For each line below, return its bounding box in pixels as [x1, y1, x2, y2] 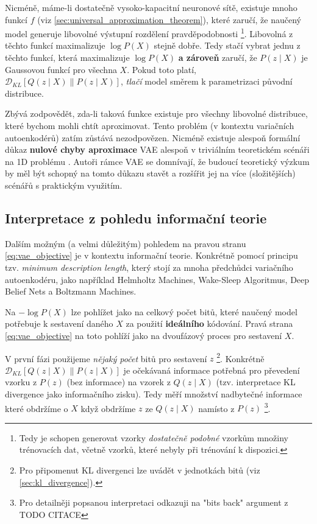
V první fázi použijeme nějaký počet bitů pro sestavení [5, 352, 207, 365]
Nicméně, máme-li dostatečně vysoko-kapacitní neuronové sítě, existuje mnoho [5, 1, 297, 13]
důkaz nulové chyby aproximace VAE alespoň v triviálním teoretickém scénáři [5, 143, 310, 156]
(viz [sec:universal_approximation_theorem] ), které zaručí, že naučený [37, 13, 301, 26]
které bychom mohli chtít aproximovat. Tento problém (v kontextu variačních [5, 119, 294, 131]
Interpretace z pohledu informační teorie [5, 208, 267, 227]
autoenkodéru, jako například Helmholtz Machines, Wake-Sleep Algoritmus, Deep [5, 273, 310, 285]
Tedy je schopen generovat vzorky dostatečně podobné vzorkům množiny [19, 431, 289, 444]
